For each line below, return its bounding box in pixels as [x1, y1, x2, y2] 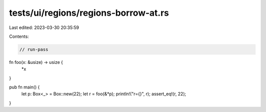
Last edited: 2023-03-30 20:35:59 [9, 25, 79, 30]
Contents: [9, 33, 29, 39]
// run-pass [19, 47, 49, 52]
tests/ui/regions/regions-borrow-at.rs [9, 7, 169, 18]
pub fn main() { [9, 84, 40, 90]
